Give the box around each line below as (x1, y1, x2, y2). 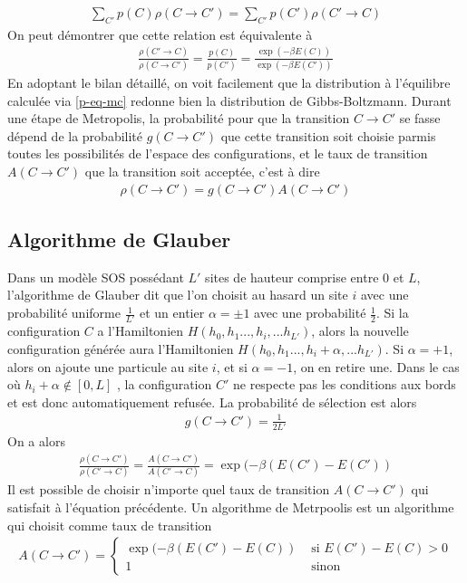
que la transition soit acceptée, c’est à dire (84, 162, 320, 181)
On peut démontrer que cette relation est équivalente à (7, 24, 313, 43)
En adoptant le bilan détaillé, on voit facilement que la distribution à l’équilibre (7, 73, 451, 92)
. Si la (375, 303, 409, 322)
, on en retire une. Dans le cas (293, 357, 460, 376)
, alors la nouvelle (311, 321, 409, 340)
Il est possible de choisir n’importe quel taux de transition (7, 480, 330, 499)
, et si (216, 357, 248, 376)
